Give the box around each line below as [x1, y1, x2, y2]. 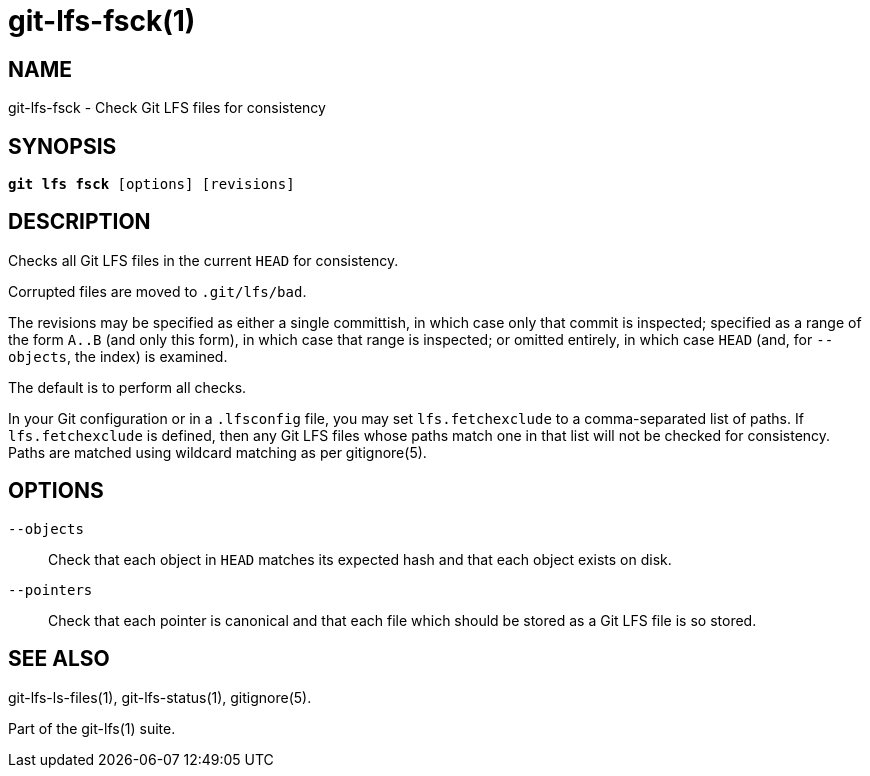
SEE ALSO [8, 646, 110, 672]
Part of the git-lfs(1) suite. [8, 719, 176, 737]
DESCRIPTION [8, 209, 151, 235]
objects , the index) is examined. [8, 347, 228, 365]
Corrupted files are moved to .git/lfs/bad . [8, 282, 307, 300]
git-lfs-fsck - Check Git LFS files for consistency [8, 99, 326, 117]
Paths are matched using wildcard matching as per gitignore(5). [8, 443, 427, 461]
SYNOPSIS [8, 133, 117, 159]
